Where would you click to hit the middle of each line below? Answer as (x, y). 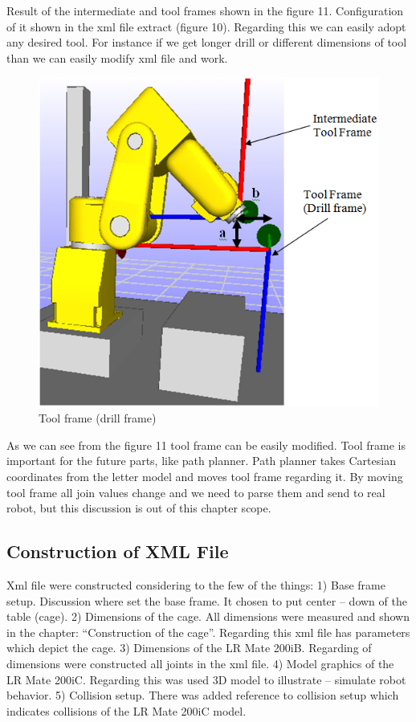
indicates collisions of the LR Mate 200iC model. (126, 710)
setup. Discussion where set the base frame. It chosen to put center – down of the (207, 600)
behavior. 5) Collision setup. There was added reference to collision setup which (203, 695)
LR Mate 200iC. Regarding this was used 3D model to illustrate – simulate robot (206, 679)
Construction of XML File (118, 551)
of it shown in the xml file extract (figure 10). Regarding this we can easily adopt (206, 26)
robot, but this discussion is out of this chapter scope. (139, 508)
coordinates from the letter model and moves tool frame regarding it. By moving (205, 477)
